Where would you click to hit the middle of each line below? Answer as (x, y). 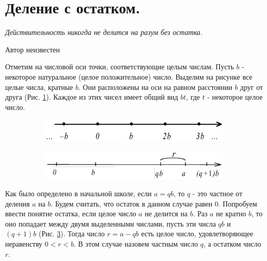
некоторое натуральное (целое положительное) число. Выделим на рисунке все (129, 76)
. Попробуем (238, 203)
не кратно (231, 213)
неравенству (24, 244)
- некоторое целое (235, 97)
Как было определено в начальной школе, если (78, 193)
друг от (251, 87)
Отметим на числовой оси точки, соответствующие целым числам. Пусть (120, 67)
